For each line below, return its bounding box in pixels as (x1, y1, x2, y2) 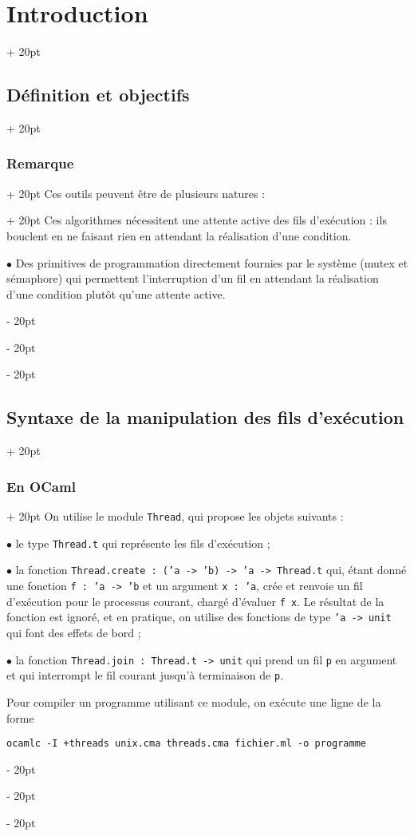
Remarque (6, 153, 74, 173)
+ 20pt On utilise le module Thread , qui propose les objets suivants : (6, 508, 344, 525)
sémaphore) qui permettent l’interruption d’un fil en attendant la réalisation (6, 270, 379, 287)
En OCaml (6, 476, 76, 496)
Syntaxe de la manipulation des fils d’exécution (6, 405, 404, 430)
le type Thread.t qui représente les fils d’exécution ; (15, 534, 270, 551)
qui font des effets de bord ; (6, 624, 141, 641)
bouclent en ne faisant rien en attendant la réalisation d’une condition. (6, 227, 352, 244)
